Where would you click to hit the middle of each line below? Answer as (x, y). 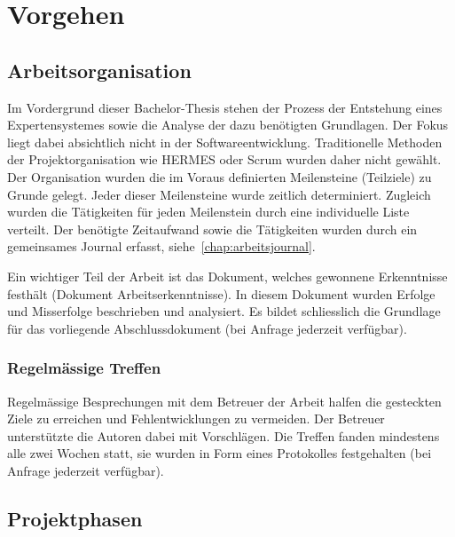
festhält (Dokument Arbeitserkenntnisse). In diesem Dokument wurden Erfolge (221, 293)
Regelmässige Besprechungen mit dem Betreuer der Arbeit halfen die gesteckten (224, 401)
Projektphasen (75, 518)
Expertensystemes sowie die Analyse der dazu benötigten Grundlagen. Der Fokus (228, 125)
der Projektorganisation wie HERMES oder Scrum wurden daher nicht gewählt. (224, 159)
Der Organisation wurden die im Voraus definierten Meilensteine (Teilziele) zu (220, 176)
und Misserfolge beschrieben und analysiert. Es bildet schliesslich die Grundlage (224, 311)
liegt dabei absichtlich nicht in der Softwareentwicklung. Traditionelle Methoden (225, 142)
